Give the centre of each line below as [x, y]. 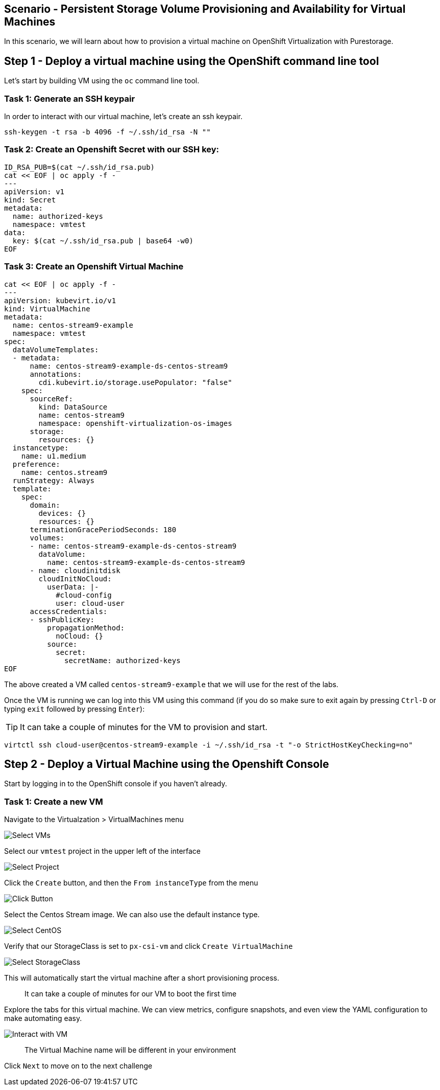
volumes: [47, 538]
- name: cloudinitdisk [75, 570]
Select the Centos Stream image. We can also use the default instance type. [132, 915]
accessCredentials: [69, 611]
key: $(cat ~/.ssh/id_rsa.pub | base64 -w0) [103, 241]
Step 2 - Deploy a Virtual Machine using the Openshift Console [167, 764]
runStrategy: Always [54, 480]
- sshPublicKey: [62, 619]
